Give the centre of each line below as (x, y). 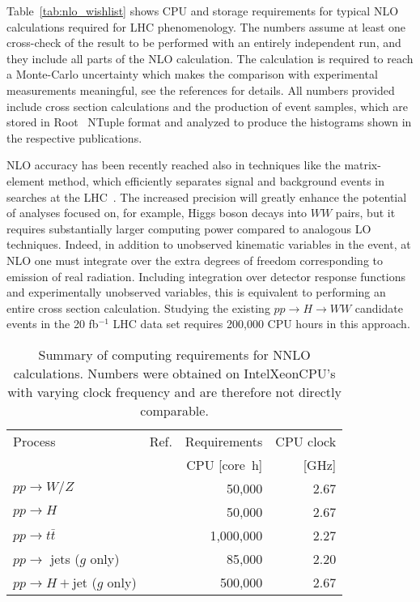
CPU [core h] (225, 464)
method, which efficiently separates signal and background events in (216, 180)
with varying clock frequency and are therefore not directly (174, 391)
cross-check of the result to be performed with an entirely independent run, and (204, 43)
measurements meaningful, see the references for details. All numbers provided (201, 90)
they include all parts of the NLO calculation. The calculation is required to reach (210, 58)
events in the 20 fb (53, 324)
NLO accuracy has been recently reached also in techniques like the (174, 165)
